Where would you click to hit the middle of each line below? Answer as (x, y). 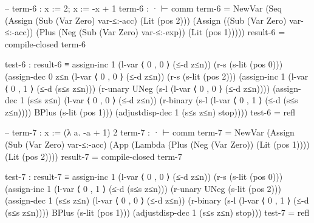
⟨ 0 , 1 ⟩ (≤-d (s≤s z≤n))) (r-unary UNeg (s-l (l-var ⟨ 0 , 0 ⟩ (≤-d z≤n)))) (138, 88)
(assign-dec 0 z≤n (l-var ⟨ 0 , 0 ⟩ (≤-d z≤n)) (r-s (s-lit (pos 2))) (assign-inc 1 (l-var (157, 76)
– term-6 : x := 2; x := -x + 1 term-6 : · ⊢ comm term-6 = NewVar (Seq (143, 8)
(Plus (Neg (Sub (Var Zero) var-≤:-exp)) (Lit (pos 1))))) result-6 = (161, 32)
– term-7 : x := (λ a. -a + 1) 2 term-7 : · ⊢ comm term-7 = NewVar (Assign (150, 132)
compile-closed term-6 (46, 43)
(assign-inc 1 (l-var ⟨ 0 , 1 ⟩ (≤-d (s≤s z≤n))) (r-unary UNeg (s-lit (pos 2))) (143, 188)
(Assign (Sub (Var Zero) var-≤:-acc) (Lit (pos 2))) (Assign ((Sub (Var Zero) (146, 20)
